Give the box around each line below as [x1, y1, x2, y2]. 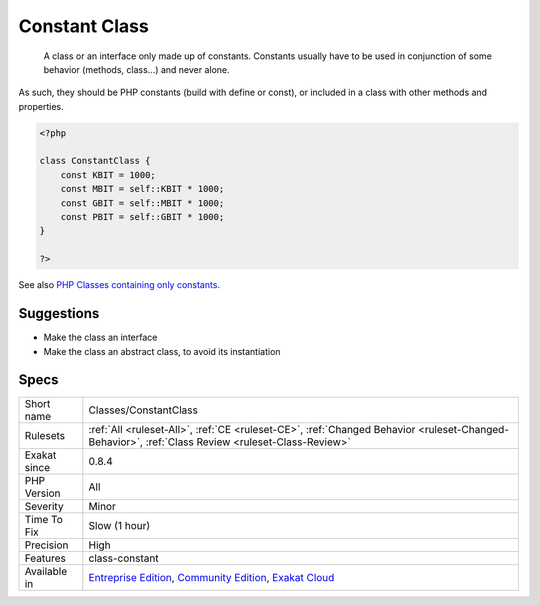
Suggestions [18, 305, 100, 322]
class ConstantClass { [39, 155, 151, 167]
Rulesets [24, 429, 65, 443]
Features [24, 551, 67, 565]
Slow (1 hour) [88, 519, 151, 533]
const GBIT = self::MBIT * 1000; [60, 197, 225, 209]
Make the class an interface [43, 331, 158, 344]
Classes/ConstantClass [88, 403, 199, 417]
